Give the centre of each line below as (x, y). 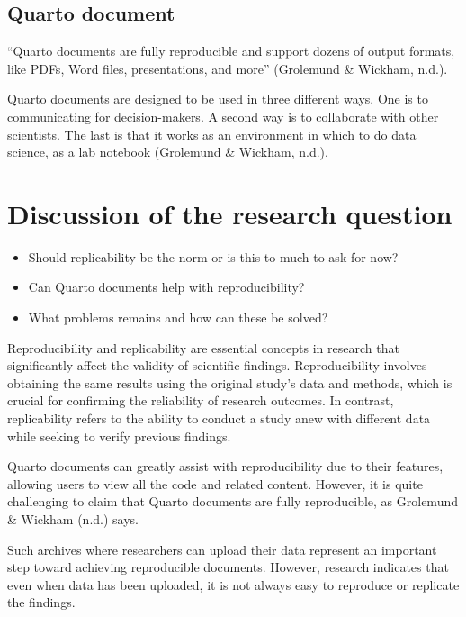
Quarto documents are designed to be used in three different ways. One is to (218, 99)
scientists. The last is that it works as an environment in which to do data (212, 134)
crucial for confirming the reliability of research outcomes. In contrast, (201, 400)
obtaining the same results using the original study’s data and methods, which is (230, 382)
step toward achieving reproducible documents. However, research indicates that (228, 567)
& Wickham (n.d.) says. (73, 519)
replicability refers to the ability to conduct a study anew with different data (219, 418)
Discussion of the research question (230, 213)
